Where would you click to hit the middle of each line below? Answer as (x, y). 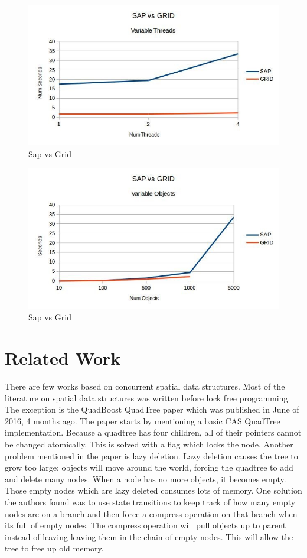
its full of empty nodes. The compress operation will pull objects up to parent (146, 525)
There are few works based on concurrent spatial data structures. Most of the (145, 386)
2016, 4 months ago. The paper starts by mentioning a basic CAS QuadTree (143, 421)
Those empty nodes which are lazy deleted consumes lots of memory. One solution (153, 490)
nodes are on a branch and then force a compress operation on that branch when (151, 513)
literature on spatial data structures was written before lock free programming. (148, 398)
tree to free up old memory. (54, 548)
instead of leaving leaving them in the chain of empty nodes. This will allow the (149, 536)
